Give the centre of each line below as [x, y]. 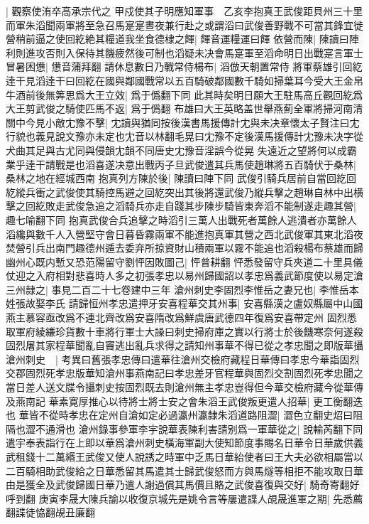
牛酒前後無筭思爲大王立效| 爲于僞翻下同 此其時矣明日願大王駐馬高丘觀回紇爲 [184, 94]
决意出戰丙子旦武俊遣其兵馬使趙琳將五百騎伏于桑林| [235, 164]
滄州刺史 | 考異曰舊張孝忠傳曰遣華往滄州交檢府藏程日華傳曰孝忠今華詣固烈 [183, 359]
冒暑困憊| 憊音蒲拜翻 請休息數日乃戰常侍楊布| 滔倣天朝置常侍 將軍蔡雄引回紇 [184, 66]
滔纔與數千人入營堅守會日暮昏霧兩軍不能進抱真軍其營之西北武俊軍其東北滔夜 [184, 234]
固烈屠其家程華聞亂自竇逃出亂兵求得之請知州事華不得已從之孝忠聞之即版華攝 [184, 345]
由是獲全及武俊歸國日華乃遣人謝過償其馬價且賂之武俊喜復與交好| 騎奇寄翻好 [183, 485]
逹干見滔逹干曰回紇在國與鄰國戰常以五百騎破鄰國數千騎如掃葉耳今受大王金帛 [184, 80]
